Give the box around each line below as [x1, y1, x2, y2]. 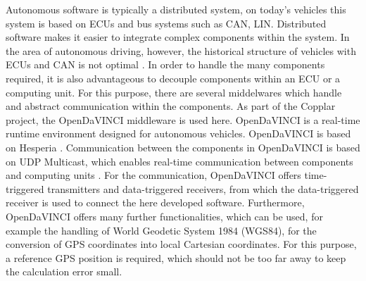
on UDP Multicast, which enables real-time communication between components [6, 154, 353, 168]
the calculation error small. [6, 264, 122, 279]
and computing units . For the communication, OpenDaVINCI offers [6, 168, 301, 182]
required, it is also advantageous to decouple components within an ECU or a [6, 70, 341, 85]
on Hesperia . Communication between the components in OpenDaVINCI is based [6, 139, 360, 154]
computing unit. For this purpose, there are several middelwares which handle [6, 85, 342, 99]
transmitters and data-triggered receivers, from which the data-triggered [47, 181, 359, 196]
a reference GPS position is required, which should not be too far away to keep [6, 250, 346, 265]
